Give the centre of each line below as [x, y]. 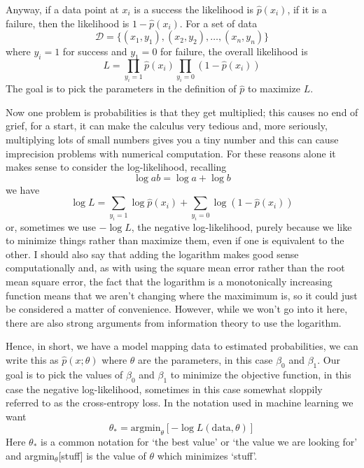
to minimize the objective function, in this [261, 374]
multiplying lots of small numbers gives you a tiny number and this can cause [172, 140]
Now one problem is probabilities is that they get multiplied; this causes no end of [182, 112]
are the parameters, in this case [205, 360]
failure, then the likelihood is [68, 23]
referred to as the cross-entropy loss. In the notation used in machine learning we [180, 403]
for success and [95, 51]
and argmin [30, 455]
